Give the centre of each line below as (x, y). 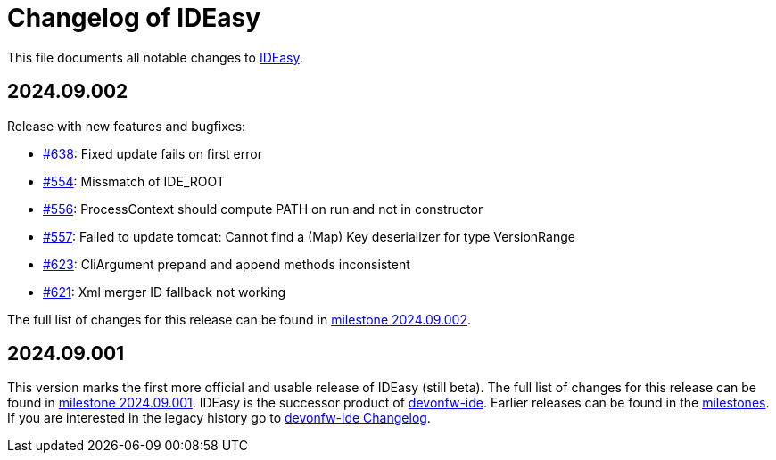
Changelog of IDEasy (134, 18)
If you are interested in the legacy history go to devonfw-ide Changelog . (219, 418)
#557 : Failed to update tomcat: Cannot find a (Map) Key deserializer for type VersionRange (309, 236)
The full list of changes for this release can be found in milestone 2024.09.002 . (239, 319)
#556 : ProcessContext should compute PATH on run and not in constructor (263, 209)
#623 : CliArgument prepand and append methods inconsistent (227, 264)
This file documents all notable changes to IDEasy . (155, 57)
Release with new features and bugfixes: (127, 126)
